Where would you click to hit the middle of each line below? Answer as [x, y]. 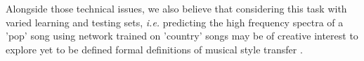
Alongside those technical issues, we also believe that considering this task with [176, 8]
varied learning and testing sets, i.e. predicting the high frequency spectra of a [175, 22]
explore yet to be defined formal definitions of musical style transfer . [154, 49]
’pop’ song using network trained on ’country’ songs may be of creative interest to [182, 36]
